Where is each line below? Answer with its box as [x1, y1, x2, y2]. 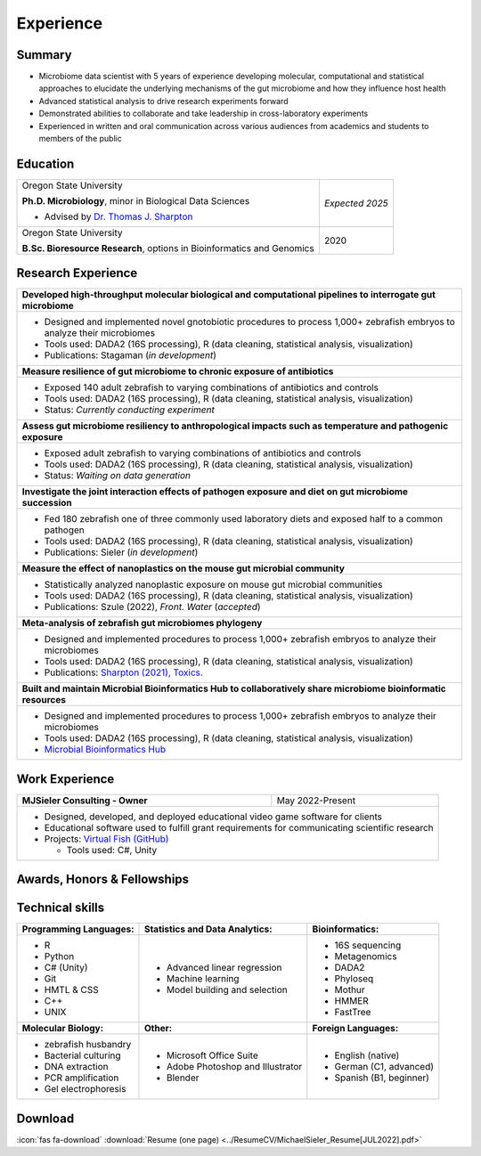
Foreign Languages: [312, 1022, 399, 1035]
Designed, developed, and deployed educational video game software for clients [44, 810, 383, 823]
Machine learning [166, 973, 240, 985]
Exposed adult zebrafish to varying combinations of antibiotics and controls [44, 447, 362, 460]
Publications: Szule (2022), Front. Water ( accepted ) [44, 601, 262, 614]
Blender [166, 1071, 200, 1084]
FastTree [334, 1006, 371, 1019]
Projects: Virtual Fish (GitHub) [44, 833, 169, 845]
